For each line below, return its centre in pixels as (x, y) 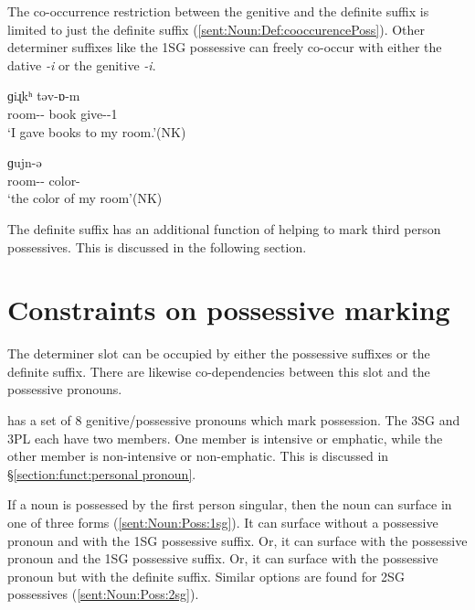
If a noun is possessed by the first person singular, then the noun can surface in (230, 504)
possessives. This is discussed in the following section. (157, 246)
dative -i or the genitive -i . (82, 64)
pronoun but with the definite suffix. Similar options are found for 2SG (206, 576)
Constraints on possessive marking (229, 310)
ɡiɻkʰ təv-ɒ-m (44, 96)
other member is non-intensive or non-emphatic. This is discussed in (198, 456)
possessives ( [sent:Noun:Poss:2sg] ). (103, 594)
